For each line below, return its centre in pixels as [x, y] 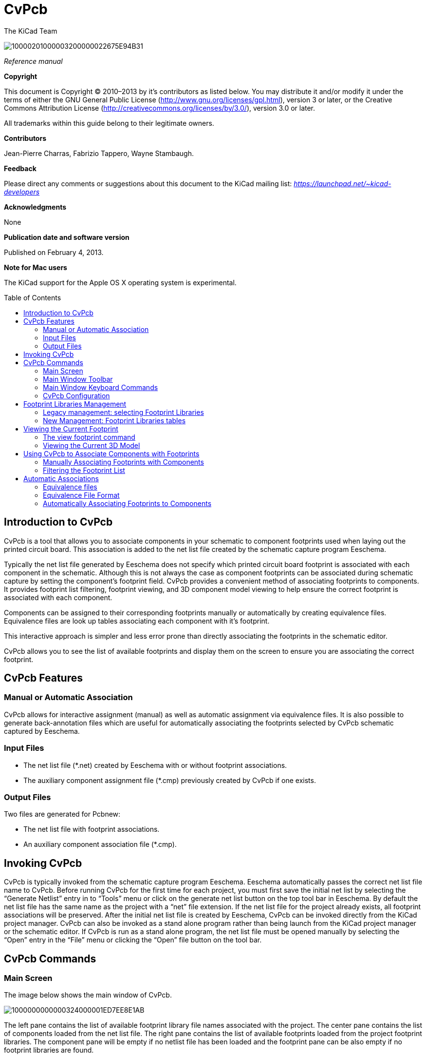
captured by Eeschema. [42, 731]
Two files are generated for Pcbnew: [62, 814]
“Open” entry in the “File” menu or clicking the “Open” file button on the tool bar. [133, 940]
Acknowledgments [35, 207]
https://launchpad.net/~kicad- [343, 183]
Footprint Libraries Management [75, 404]
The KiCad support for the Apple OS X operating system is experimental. [120, 282]
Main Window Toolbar [78, 379]
